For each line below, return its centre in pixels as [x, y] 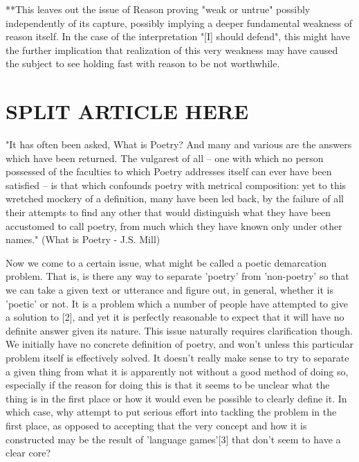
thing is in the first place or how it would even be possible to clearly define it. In [176, 398]
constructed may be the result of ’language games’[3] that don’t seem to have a [173, 439]
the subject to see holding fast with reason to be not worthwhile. [143, 63]
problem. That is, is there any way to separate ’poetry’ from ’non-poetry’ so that [177, 276]
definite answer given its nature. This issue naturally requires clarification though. [179, 330]
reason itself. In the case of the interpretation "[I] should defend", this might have [178, 36]
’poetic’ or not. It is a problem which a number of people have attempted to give [177, 303]
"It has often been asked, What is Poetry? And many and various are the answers [179, 144]
